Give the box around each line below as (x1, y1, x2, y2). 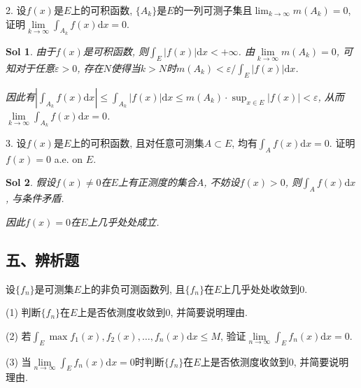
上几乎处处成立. (87, 214, 160, 229)
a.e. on (54, 151, 83, 166)
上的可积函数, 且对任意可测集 (71, 136, 204, 150)
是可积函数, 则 (83, 43, 149, 58)
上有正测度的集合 (118, 175, 197, 189)
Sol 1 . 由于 (6, 43, 56, 58)
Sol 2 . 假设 (6, 175, 56, 189)
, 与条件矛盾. (6, 191, 64, 206)
